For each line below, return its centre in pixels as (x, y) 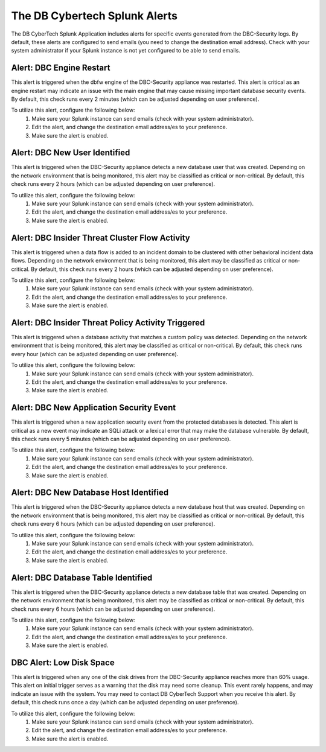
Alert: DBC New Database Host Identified (90, 493)
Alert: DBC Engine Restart (61, 68)
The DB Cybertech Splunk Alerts (94, 16)
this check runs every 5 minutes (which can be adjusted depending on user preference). (121, 439)
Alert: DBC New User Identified (71, 153)
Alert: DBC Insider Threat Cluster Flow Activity (101, 237)
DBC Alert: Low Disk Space (63, 662)
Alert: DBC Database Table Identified (82, 577)
